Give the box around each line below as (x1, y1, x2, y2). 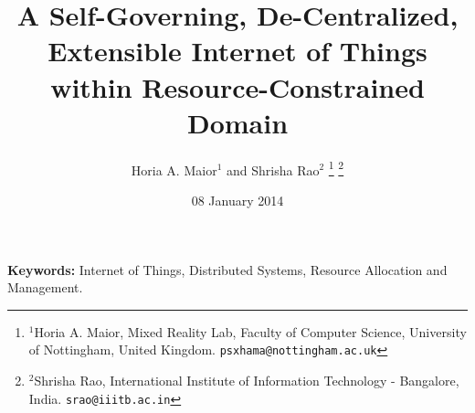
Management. (7, 278, 83, 297)
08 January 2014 (191, 190, 284, 209)
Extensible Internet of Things (47, 32, 427, 69)
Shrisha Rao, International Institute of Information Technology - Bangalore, (34, 370, 459, 389)
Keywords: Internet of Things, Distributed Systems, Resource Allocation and (7, 259, 448, 279)
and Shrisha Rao (227, 160, 320, 179)
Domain (186, 103, 289, 141)
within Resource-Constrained (50, 68, 425, 105)
